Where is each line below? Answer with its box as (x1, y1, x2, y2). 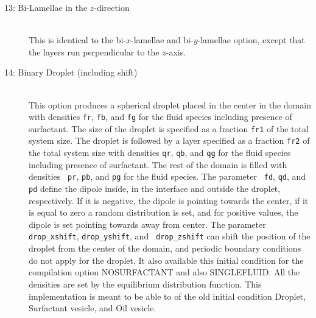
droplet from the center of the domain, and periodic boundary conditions (29, 242, 301, 255)
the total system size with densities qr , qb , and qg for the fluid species (29, 146, 291, 159)
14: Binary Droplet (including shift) (4, 66, 138, 79)
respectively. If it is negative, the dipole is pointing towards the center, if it (29, 194, 309, 207)
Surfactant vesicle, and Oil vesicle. (29, 302, 156, 314)
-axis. (166, 45, 186, 58)
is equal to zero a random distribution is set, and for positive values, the (29, 206, 298, 219)
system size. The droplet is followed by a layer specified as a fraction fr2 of (29, 134, 310, 147)
